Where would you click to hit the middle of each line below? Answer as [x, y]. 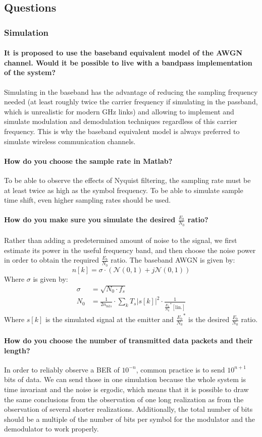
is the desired [209, 319]
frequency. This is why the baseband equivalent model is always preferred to [122, 131]
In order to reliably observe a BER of [62, 369]
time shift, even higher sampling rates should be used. [88, 200]
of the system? [30, 72]
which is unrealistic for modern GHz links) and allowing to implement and [119, 111]
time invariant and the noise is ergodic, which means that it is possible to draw [126, 389]
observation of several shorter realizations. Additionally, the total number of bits [128, 409]
